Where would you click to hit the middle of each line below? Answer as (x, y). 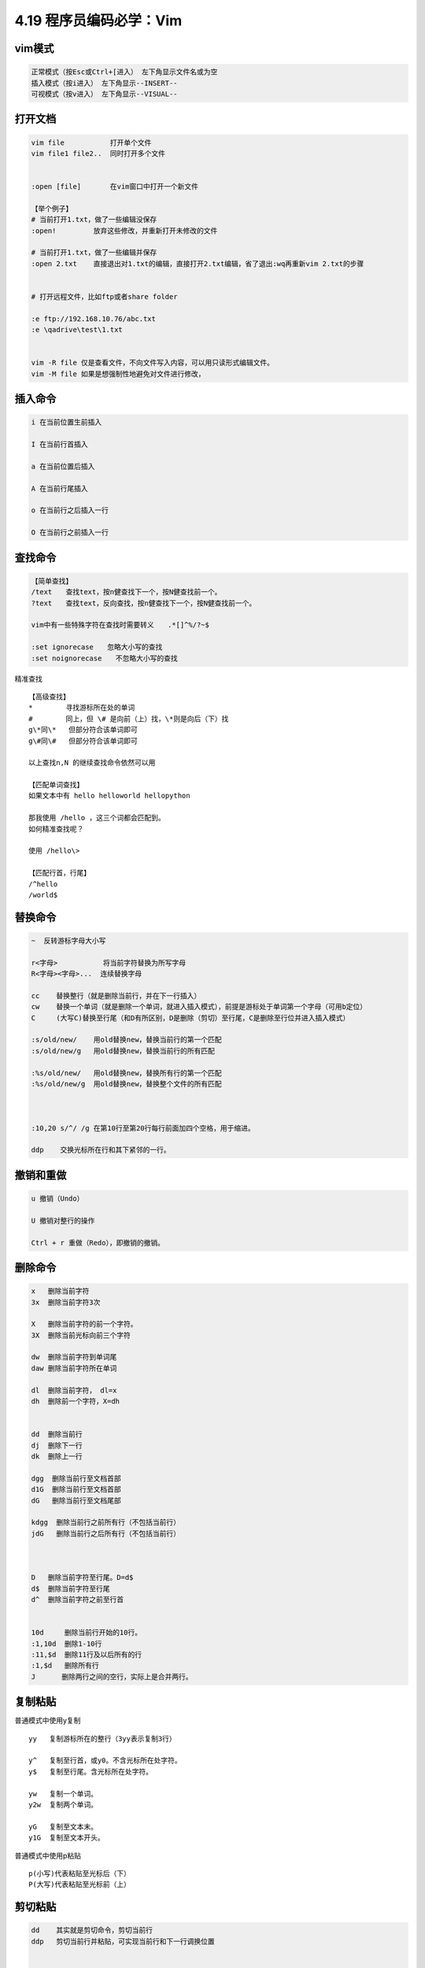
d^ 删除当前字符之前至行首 (78, 1600)
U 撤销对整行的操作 (63, 1221)
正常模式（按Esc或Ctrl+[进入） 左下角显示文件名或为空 (124, 72)
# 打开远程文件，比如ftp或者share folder (104, 296)
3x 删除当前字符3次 (66, 1302)
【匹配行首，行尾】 (59, 873)
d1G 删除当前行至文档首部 (76, 1489)
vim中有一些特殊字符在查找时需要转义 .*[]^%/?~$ (120, 625)
